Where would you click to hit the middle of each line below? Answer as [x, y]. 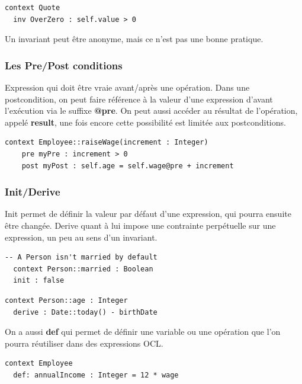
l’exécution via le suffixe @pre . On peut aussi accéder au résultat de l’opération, [151, 111]
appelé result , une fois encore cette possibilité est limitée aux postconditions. [145, 122]
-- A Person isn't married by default [81, 257]
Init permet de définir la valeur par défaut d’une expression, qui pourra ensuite [148, 214]
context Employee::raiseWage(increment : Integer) [107, 143]
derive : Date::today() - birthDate [85, 312]
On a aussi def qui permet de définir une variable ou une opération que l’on [143, 332]
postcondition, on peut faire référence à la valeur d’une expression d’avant [139, 99]
